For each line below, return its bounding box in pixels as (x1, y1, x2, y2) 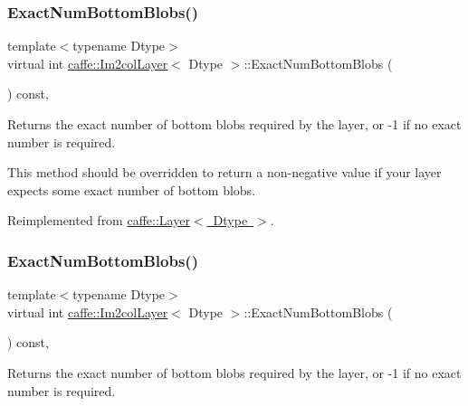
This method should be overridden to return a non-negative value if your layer (7, 163, 442, 182)
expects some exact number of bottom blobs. (7, 180, 256, 199)
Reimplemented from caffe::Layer (7, 211, 190, 230)
